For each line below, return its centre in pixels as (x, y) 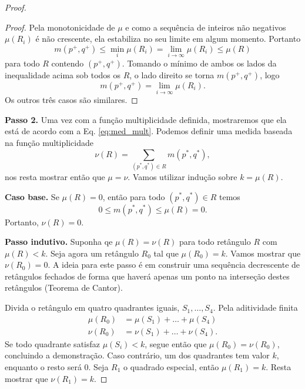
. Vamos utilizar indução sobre (182, 176)
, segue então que (176, 343)
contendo (68, 63)
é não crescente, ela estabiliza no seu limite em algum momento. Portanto (168, 39)
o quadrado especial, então (171, 366)
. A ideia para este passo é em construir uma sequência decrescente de (174, 265)
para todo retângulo (215, 242)
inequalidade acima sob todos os (63, 75)
